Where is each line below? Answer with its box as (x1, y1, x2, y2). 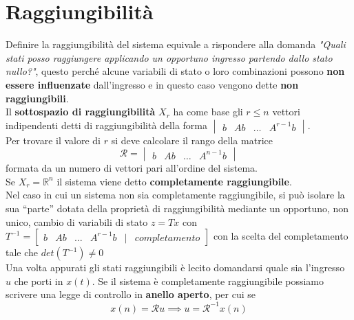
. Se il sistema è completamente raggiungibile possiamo (92, 273, 324, 288)
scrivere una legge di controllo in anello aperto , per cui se (6, 287, 256, 301)
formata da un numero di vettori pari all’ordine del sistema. (6, 161, 258, 175)
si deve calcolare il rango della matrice (111, 133, 273, 147)
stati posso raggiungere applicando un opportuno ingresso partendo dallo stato (6, 50, 333, 65)
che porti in (14, 273, 63, 288)
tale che (6, 245, 39, 260)
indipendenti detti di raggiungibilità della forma (6, 117, 207, 132)
